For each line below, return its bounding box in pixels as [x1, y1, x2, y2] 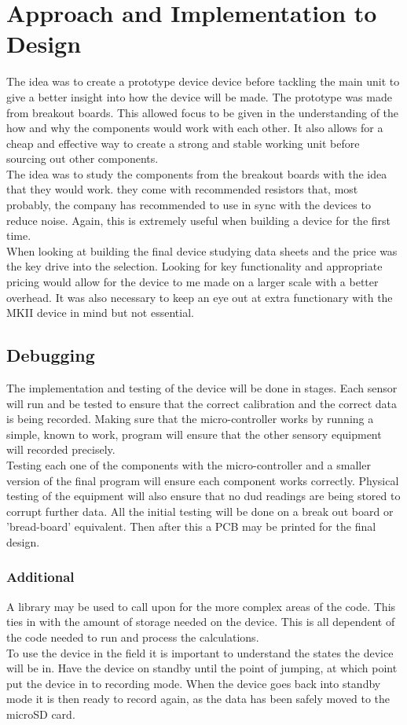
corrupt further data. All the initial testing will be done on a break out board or [6, 502, 394, 519]
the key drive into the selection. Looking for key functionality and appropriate [6, 258, 383, 274]
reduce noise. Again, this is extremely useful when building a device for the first [6, 212, 390, 228]
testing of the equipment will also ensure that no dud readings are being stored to [6, 488, 401, 504]
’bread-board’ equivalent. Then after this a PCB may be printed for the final [6, 518, 376, 535]
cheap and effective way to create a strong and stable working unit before [6, 134, 360, 151]
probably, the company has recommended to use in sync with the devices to [6, 197, 371, 213]
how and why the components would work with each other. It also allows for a [6, 120, 383, 136]
